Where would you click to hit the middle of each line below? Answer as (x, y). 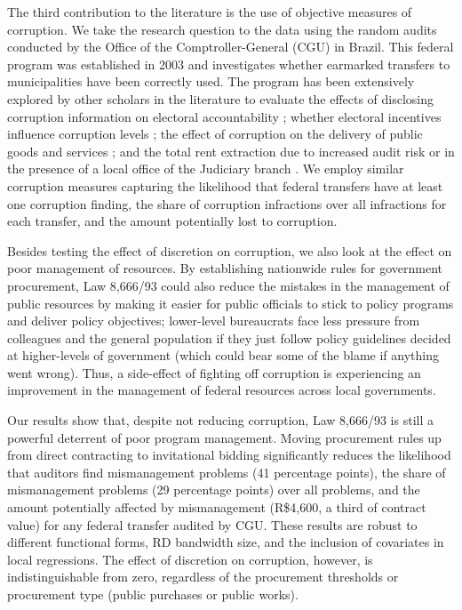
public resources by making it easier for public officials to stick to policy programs (231, 303)
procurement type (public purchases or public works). (153, 594)
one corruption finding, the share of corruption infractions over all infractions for (227, 203)
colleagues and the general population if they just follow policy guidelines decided (229, 337)
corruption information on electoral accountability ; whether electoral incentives (224, 116)
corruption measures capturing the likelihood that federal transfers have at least (225, 185)
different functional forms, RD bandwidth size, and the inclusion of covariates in (226, 542)
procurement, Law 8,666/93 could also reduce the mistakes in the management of (228, 285)
